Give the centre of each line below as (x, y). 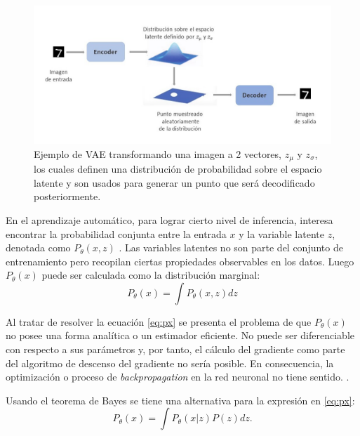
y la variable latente (281, 233)
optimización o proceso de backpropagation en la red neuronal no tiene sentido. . (178, 377)
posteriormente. (67, 196)
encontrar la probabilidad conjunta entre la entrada (116, 233)
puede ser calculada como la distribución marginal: (151, 275)
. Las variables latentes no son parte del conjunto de (231, 247)
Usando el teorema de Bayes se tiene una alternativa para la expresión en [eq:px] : (180, 400)
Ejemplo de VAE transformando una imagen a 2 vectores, (158, 153)
